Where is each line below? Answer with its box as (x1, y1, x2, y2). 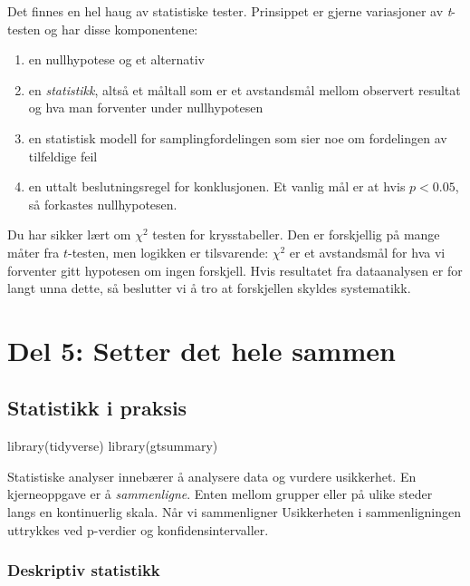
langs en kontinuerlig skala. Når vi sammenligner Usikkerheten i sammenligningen (7, 503, 462, 522)
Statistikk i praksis (7, 394, 187, 422)
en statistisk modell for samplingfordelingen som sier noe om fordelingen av (28, 128, 447, 147)
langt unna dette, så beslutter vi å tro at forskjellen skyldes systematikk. (7, 278, 411, 298)
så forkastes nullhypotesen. (28, 194, 177, 213)
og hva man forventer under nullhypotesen (28, 98, 264, 117)
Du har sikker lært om (7, 225, 131, 244)
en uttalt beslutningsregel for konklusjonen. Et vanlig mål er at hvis (28, 177, 406, 196)
